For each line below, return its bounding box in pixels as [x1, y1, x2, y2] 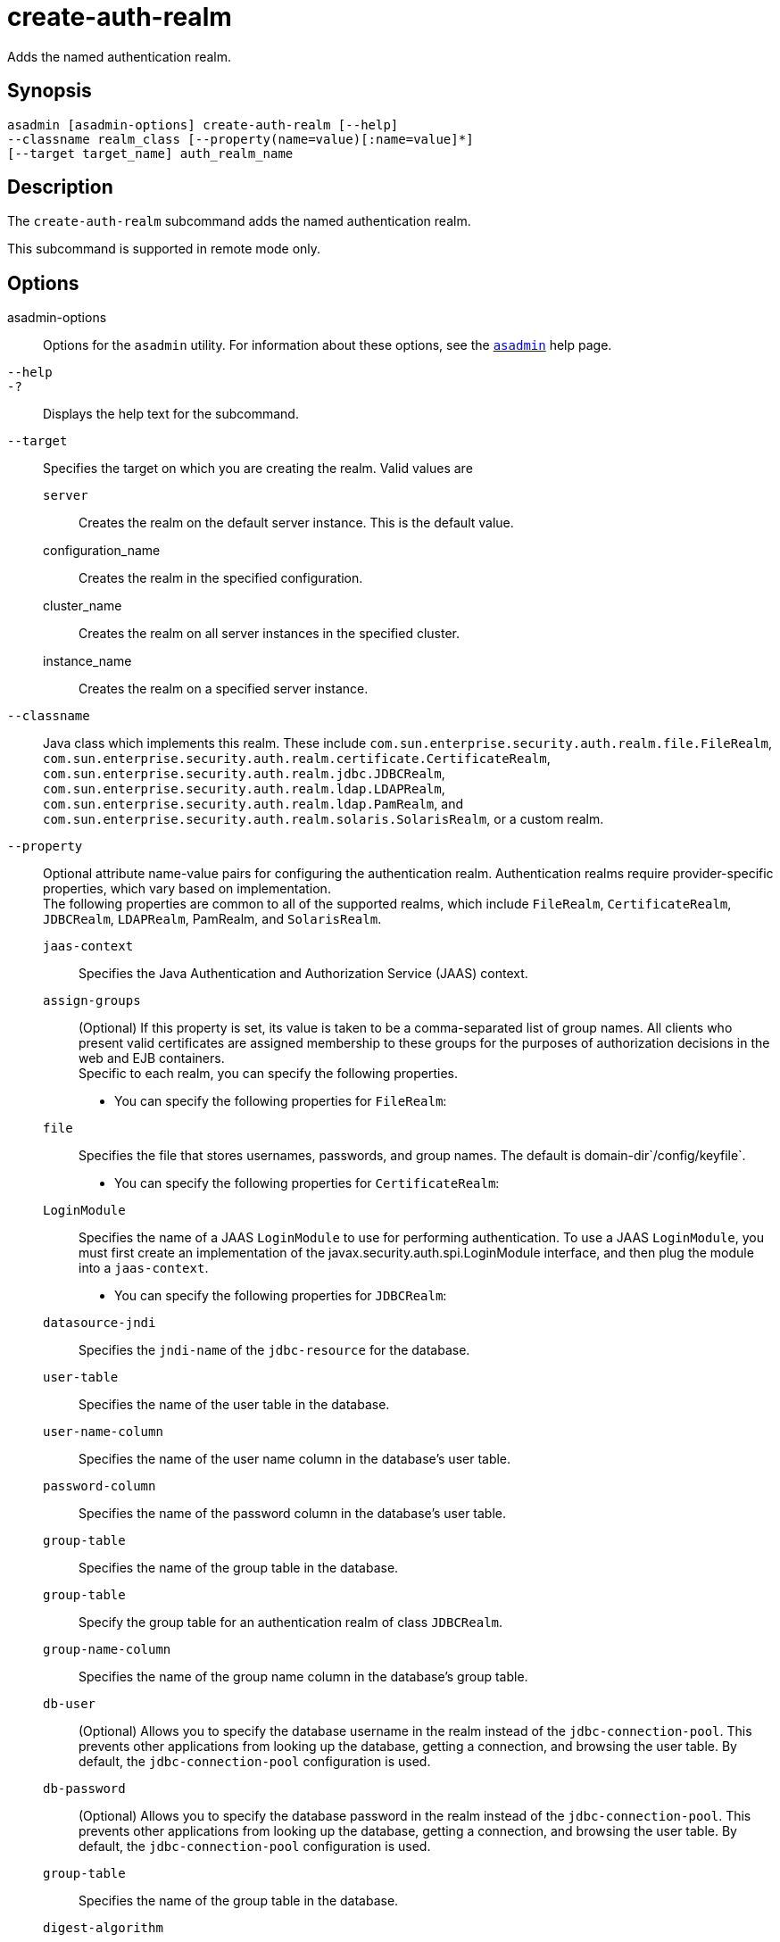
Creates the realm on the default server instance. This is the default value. [79, 515, 514, 531]
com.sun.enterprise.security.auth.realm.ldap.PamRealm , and [43, 796, 463, 812]
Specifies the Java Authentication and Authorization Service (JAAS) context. [79, 966, 528, 982]
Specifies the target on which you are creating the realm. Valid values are [43, 461, 473, 477]
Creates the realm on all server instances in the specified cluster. [79, 626, 461, 642]
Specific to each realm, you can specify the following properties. [79, 1066, 458, 1082]
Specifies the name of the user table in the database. [79, 1397, 390, 1413]
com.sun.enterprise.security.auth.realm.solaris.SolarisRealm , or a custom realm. [43, 811, 604, 827]
